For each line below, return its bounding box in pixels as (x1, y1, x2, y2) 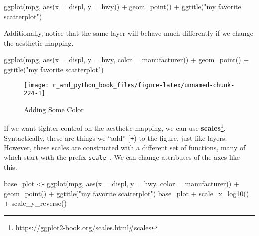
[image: (24, 81, 49, 89)
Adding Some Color (24, 104, 84, 114)
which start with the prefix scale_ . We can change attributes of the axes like (4, 152, 240, 162)
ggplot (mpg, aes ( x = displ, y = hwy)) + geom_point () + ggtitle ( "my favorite (4, 1, 241, 11)
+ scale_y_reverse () (4, 198, 67, 208)
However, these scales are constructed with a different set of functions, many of (4, 142, 246, 153)
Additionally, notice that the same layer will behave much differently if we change (4, 28, 253, 38)
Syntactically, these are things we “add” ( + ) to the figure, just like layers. (4, 132, 227, 143)
